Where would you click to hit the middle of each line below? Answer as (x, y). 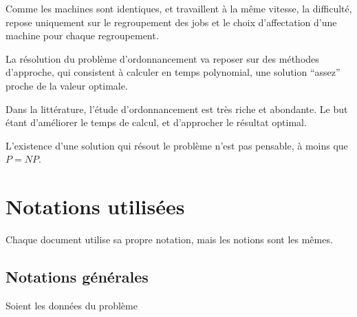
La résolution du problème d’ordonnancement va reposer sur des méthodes (162, 58)
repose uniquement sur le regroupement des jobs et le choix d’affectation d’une (171, 22)
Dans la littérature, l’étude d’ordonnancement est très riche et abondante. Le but (177, 109)
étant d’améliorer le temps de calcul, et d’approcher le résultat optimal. (156, 122)
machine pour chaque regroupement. (82, 35)
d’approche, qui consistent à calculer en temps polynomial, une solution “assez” (173, 72)
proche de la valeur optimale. (67, 85)
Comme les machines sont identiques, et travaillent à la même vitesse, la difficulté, (179, 8)
